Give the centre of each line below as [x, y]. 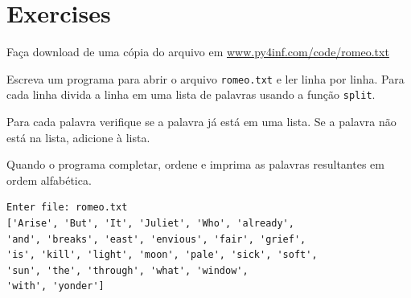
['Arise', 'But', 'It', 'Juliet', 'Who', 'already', [150, 223]
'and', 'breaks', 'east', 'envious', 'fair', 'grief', [156, 239]
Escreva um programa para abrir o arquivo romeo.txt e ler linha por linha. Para [205, 78]
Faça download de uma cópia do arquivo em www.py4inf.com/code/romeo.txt [198, 52]
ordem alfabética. [49, 180]
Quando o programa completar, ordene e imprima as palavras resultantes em [195, 164]
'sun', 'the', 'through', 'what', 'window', [127, 270]
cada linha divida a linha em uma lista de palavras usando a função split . [191, 94]
